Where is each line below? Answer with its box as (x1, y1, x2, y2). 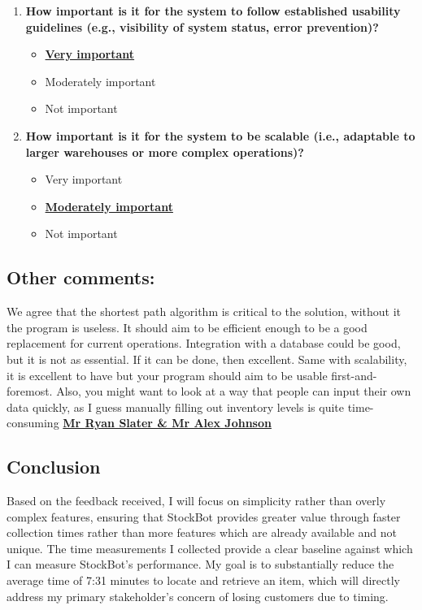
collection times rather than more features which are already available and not (7, 524, 397, 541)
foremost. (7, 383, 53, 400)
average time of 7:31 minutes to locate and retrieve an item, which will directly (7, 572, 400, 589)
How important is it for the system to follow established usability (25, 2, 401, 19)
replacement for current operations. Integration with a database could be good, (7, 335, 401, 352)
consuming (7, 414, 59, 431)
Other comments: (7, 265, 155, 290)
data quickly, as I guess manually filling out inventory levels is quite (7, 398, 344, 415)
